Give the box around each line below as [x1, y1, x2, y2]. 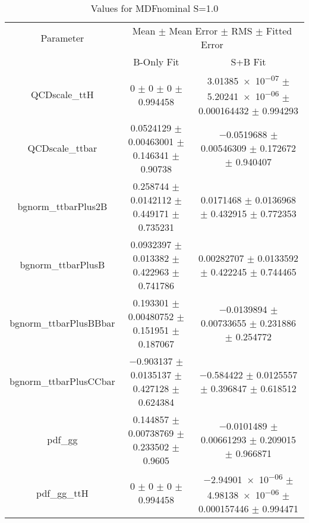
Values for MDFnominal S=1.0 [90, 1, 219, 15]
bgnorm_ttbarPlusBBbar [10, 316, 115, 330]
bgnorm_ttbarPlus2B [17, 199, 108, 214]
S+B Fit [231, 55, 266, 68]
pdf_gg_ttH [36, 486, 89, 500]
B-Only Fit [133, 55, 179, 68]
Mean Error [169, 24, 218, 37]
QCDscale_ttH [31, 87, 94, 102]
